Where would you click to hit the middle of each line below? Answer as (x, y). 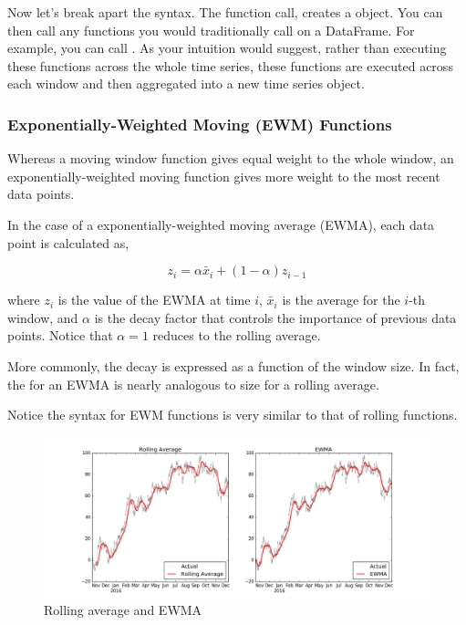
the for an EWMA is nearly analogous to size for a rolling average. (193, 384)
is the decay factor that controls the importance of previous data (275, 317)
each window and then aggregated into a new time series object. (186, 83)
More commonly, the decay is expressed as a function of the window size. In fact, (233, 365)
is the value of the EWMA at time (154, 300)
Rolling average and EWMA (123, 610)
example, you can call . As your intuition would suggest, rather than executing (227, 48)
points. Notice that (60, 335)
